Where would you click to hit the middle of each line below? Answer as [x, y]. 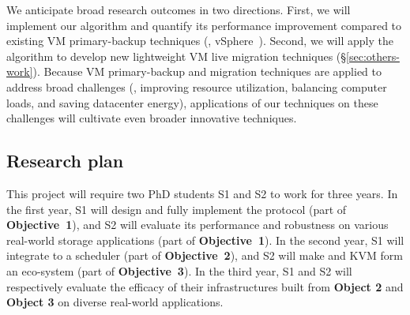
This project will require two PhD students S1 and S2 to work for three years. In [202, 193]
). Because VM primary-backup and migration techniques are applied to [207, 71]
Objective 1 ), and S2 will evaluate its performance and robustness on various [197, 225]
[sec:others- [373, 56]
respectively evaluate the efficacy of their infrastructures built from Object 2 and [205, 286]
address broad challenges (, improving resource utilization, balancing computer [197, 86]
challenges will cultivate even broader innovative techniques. [152, 118]
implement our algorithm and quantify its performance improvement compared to [204, 25]
